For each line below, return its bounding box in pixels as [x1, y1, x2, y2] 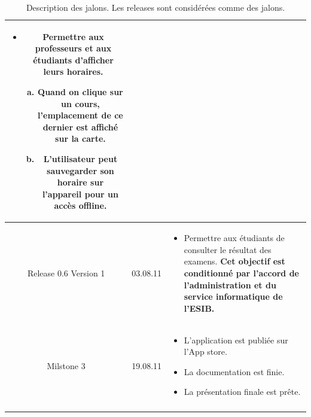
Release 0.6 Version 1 [27, 266, 105, 279]
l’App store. [184, 345, 227, 358]
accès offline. [54, 199, 107, 212]
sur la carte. [55, 132, 106, 145]
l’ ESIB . [184, 302, 215, 314]
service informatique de [184, 290, 283, 303]
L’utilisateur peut [43, 152, 118, 165]
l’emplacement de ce [38, 109, 123, 121]
